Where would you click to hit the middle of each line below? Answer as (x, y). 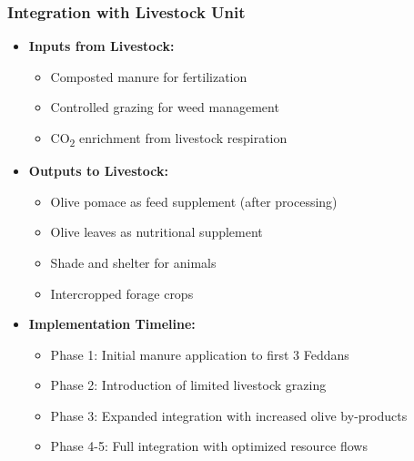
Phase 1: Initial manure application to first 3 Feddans (200, 354)
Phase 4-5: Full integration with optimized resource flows (209, 446)
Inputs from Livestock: (101, 46)
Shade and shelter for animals (133, 262)
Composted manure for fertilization (149, 76)
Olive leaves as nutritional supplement (157, 232)
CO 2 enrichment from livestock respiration (169, 139)
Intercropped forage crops (122, 293)
